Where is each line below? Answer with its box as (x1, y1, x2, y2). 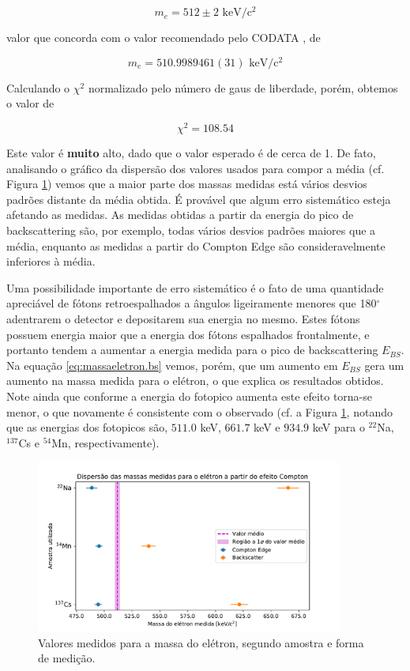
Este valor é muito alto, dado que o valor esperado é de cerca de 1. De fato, (6, 145, 376, 161)
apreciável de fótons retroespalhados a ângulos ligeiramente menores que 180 (6, 295, 377, 311)
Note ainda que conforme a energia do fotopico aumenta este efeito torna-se (6, 387, 373, 404)
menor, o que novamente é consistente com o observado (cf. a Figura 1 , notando (6, 403, 393, 420)
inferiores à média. (6, 253, 96, 270)
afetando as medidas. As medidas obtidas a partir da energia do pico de (6, 206, 354, 223)
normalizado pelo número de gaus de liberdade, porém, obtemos (88, 79, 398, 96)
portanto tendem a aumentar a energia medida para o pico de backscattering (6, 341, 378, 358)
